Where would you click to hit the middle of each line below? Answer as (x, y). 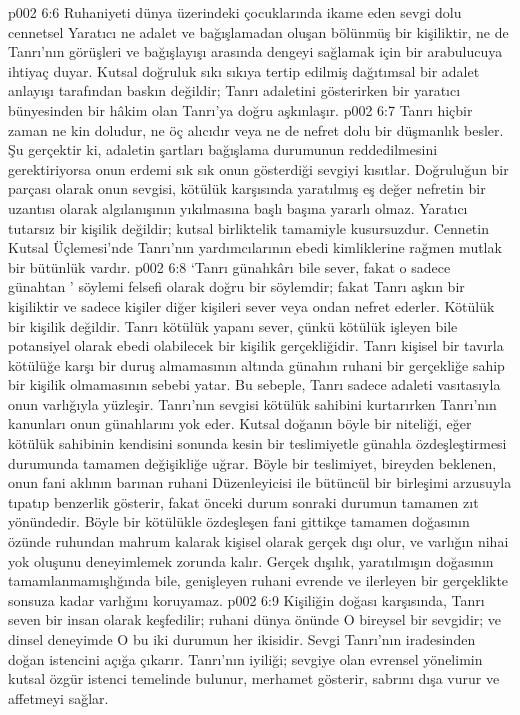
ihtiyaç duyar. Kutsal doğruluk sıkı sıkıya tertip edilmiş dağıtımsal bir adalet (244, 70)
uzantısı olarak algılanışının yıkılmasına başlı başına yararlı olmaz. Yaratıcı (238, 207)
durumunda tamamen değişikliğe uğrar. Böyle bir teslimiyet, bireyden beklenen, (252, 462)
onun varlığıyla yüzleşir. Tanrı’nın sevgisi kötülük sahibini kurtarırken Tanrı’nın (252, 403)
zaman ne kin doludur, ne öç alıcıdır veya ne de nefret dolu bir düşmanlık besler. (256, 129)
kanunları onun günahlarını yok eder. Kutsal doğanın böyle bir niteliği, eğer (240, 423)
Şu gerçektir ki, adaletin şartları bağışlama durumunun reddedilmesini (223, 149)
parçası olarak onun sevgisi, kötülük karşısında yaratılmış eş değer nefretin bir (247, 188)
